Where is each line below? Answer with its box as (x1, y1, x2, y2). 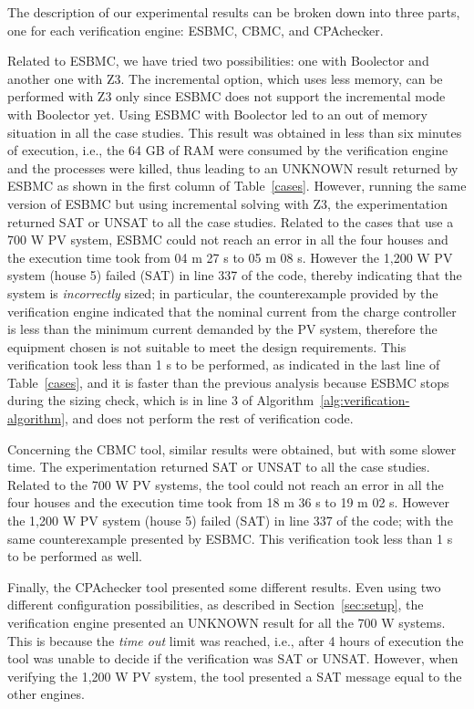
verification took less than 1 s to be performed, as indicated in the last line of (7, 355, 440, 374)
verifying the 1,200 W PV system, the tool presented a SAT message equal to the (7, 666, 462, 685)
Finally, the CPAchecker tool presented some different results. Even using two (7, 577, 441, 596)
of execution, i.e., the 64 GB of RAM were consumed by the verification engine (7, 141, 448, 160)
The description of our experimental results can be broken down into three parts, (7, 3, 460, 21)
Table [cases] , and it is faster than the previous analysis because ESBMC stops (7, 372, 449, 391)
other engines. (7, 684, 85, 704)
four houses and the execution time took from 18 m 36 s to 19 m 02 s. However (7, 493, 449, 512)
